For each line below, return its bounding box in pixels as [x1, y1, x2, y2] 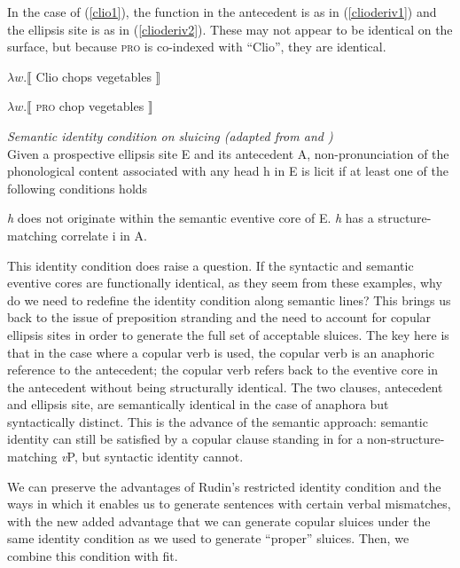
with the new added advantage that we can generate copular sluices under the [7, 511, 431, 530]
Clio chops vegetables [35, 67, 152, 85]
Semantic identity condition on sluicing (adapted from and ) [7, 126, 333, 145]
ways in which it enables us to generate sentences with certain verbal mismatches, [7, 494, 451, 513]
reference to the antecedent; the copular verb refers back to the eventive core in [7, 360, 439, 379]
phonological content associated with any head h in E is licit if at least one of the [7, 162, 448, 180]
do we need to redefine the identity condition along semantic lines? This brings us [7, 290, 451, 309]
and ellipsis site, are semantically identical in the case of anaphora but [7, 395, 389, 414]
